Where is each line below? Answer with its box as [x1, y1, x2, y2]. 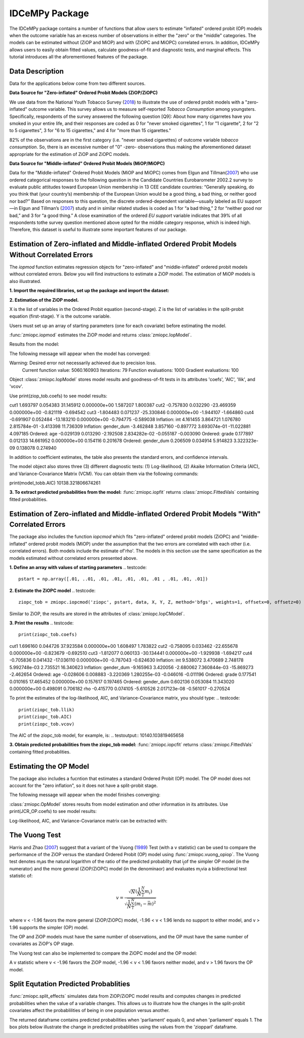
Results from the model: [9, 341, 59, 348]
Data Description [9, 67, 64, 76]
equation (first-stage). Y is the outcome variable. [9, 313, 111, 320]
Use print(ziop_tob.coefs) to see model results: [9, 393, 107, 399]
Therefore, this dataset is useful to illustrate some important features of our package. [9, 227, 187, 233]
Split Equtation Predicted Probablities [9, 980, 130, 988]
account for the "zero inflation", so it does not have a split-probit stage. [9, 782, 158, 789]
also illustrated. [9, 278, 42, 284]
